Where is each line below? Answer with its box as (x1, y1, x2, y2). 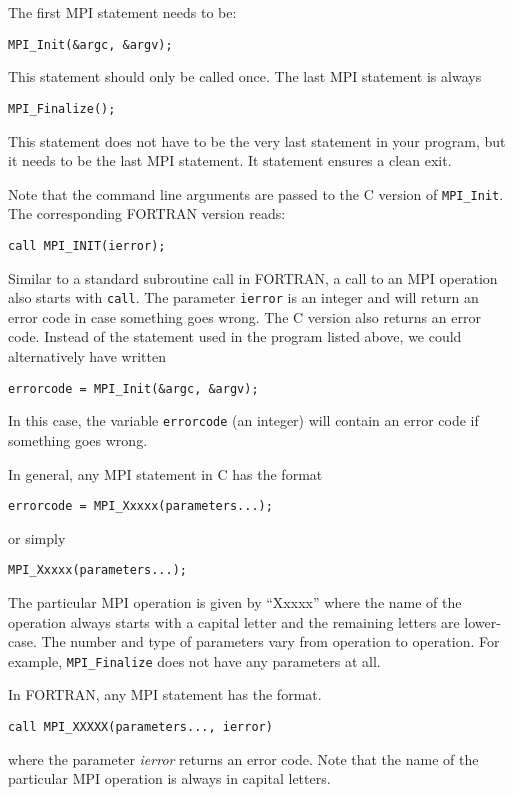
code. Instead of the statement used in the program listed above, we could (8, 326, 462, 347)
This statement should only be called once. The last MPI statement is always (8, 66, 482, 87)
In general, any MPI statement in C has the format (8, 463, 323, 484)
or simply (8, 527, 66, 548)
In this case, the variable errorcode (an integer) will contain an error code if (8, 410, 479, 431)
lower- (464, 611, 501, 632)
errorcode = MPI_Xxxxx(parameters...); (8, 499, 273, 514)
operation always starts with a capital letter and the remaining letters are (8, 611, 460, 632)
